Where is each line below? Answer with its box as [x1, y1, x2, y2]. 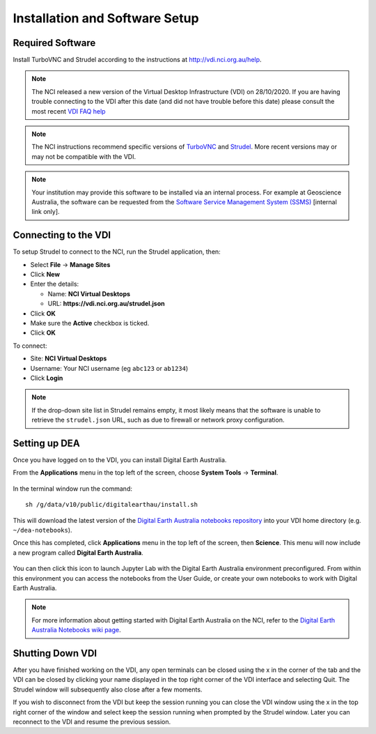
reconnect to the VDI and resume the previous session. [13, 717, 171, 726]
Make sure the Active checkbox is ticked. [30, 319, 150, 327]
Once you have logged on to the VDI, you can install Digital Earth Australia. [13, 456, 227, 464]
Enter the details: [30, 280, 79, 289]
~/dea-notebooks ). [13, 526, 72, 534]
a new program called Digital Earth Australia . [13, 548, 144, 557]
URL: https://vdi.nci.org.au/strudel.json [47, 300, 165, 308]
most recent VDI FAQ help [31, 107, 106, 115]
